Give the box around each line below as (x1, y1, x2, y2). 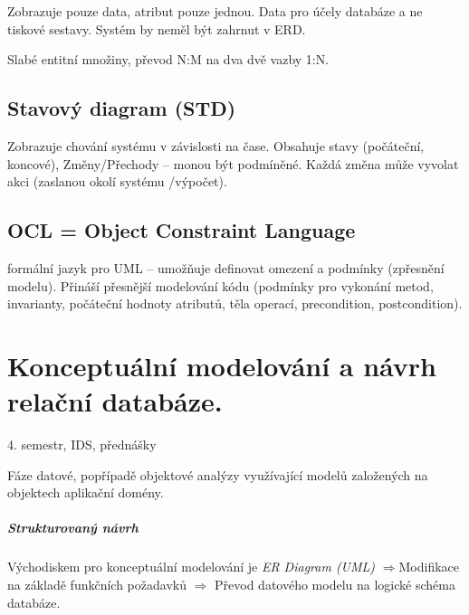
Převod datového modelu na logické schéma (215, 575, 455, 593)
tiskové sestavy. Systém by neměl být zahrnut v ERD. (7, 19, 306, 38)
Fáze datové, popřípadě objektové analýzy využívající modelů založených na (7, 465, 428, 484)
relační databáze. (7, 383, 223, 420)
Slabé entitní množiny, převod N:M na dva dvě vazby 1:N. (7, 50, 330, 69)
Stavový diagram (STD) (7, 94, 236, 122)
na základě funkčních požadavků (7, 575, 187, 593)
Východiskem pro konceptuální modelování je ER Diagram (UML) (7, 557, 376, 576)
